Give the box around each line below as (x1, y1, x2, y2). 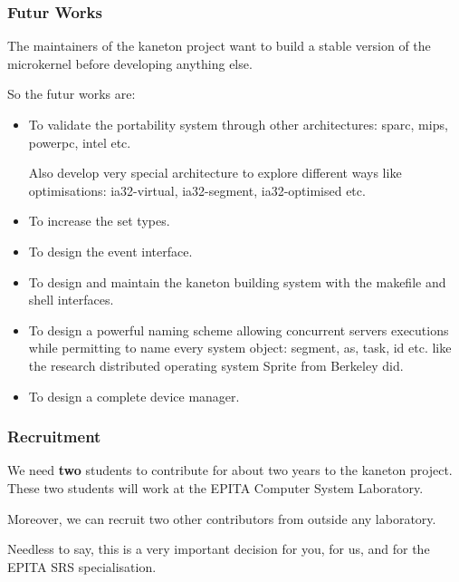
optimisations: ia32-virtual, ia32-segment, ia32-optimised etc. (28, 180, 366, 199)
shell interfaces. (28, 290, 114, 309)
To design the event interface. (28, 241, 193, 260)
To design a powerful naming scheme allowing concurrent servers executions (28, 320, 449, 339)
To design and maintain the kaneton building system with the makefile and (28, 272, 446, 291)
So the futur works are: (7, 84, 136, 103)
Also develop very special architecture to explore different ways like (28, 163, 402, 182)
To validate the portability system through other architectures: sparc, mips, (28, 115, 448, 133)
